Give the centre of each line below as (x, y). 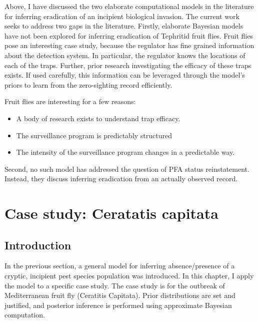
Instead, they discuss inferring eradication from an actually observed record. (121, 179)
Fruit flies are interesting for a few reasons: (70, 101)
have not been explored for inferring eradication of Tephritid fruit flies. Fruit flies (129, 35)
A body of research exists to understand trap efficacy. (98, 118)
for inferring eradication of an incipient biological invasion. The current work (122, 16)
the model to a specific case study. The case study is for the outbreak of (115, 285)
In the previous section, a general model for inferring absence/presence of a (120, 266)
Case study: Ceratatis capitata (111, 213)
